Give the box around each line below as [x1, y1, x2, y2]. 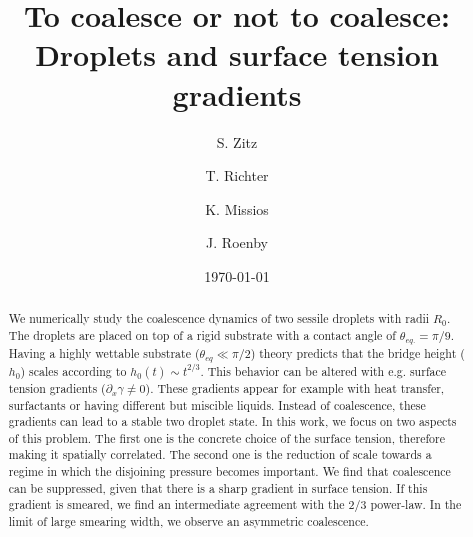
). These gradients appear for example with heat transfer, [145, 379, 445, 396]
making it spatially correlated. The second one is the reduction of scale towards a [8, 446, 432, 463]
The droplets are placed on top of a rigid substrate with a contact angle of [8, 326, 396, 343]
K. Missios [205, 198, 269, 219]
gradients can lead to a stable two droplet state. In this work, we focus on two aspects [8, 413, 457, 430]
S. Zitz [216, 131, 258, 152]
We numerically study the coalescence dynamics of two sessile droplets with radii [8, 310, 430, 327]
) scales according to [20, 362, 127, 379]
